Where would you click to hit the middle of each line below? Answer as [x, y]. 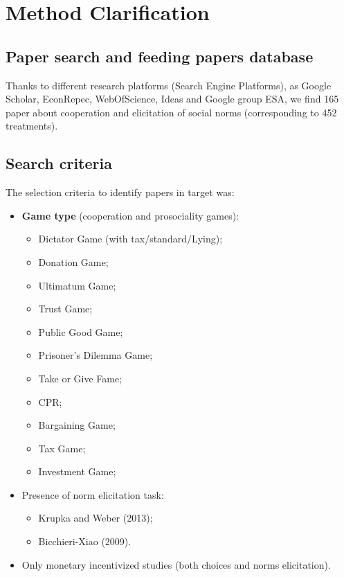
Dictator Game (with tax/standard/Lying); [130, 239]
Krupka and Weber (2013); [96, 518]
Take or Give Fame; [80, 378]
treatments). [32, 126]
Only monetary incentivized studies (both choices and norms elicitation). [176, 564]
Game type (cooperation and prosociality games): [130, 215]
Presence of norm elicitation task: [93, 494]
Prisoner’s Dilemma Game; [96, 355]
